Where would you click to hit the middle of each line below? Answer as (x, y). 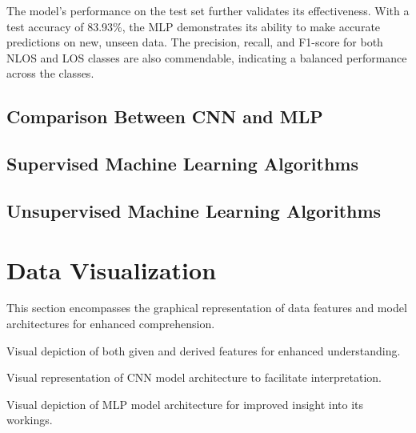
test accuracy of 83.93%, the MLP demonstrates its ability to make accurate (194, 26)
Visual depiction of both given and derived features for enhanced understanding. (204, 350)
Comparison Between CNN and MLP (165, 116)
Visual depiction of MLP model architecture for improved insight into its (185, 404)
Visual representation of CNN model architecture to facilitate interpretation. (194, 377)
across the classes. (50, 73)
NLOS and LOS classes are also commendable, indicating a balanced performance (207, 57)
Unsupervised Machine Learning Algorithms (194, 210)
